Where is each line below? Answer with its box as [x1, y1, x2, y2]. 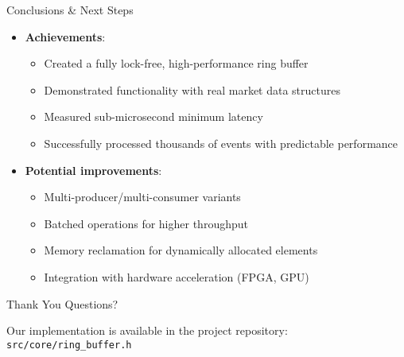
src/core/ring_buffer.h [6, 339, 132, 351]
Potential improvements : [25, 161, 162, 178]
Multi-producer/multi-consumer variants [44, 188, 241, 205]
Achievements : [25, 28, 106, 45]
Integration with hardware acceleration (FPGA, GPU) [44, 268, 309, 285]
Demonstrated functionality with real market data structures [44, 81, 341, 98]
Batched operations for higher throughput [44, 215, 248, 231]
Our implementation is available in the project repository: [6, 322, 288, 339]
